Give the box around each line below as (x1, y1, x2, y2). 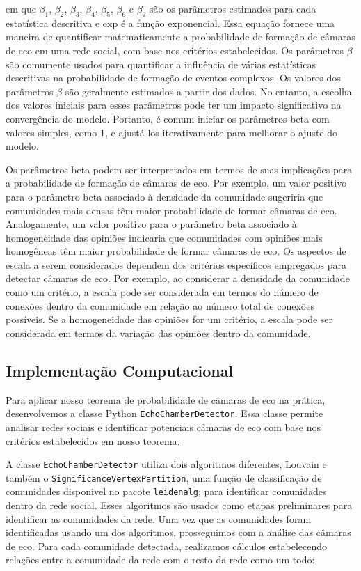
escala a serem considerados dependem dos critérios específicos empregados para (6, 257, 347, 272)
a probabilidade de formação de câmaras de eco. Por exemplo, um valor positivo (6, 175, 347, 190)
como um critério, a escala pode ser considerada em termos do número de (6, 285, 319, 299)
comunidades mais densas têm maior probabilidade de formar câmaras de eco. (6, 203, 337, 217)
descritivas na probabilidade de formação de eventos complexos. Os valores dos (6, 70, 341, 85)
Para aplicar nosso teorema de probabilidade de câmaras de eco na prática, (6, 392, 326, 407)
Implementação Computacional (6, 359, 234, 381)
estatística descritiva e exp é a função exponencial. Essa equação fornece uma (6, 15, 335, 30)
